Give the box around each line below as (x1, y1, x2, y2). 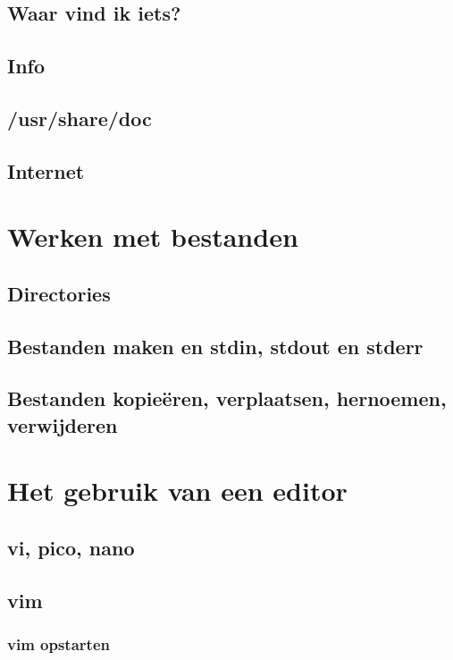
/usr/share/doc (7, 104, 152, 131)
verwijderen (7, 410, 118, 438)
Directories (7, 279, 111, 307)
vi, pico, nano (7, 534, 135, 561)
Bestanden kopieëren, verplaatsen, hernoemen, (7, 385, 447, 412)
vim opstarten (7, 633, 110, 656)
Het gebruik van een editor (7, 472, 348, 509)
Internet (7, 157, 85, 184)
